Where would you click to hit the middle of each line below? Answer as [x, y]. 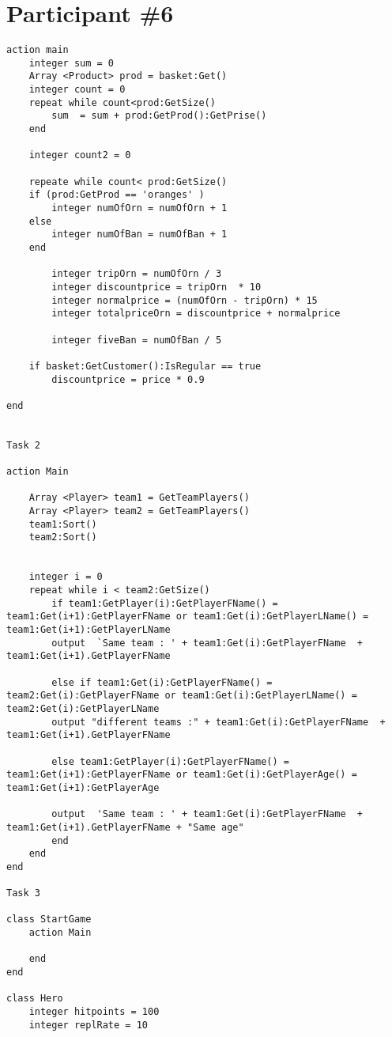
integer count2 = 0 [80, 155]
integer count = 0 [77, 90]
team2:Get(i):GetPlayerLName [83, 708]
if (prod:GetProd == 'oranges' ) [117, 195]
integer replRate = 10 [88, 1025]
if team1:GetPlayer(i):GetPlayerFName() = [165, 603]
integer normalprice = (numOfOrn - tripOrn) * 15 [185, 300]
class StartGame [49, 920]
